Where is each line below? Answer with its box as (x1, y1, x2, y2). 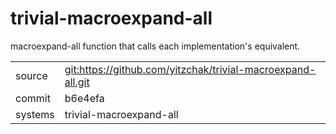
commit (15, 91, 51, 105)
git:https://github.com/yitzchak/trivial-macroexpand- (64, 62, 317, 76)
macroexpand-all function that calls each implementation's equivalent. (10, 40, 301, 52)
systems (15, 107, 55, 121)
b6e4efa (64, 91, 105, 105)
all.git (64, 75, 90, 89)
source (15, 68, 48, 82)
